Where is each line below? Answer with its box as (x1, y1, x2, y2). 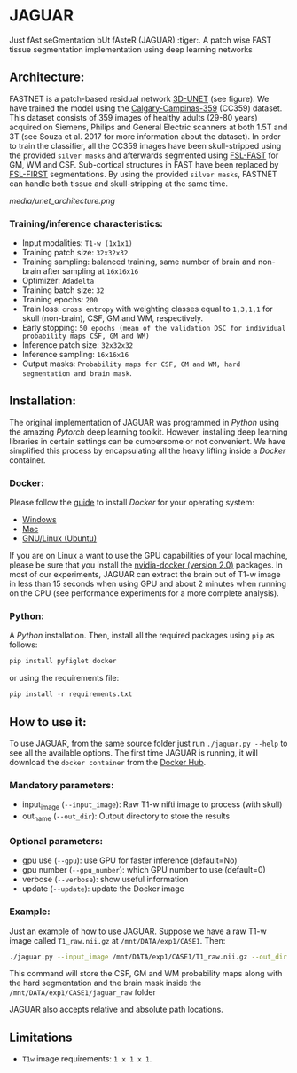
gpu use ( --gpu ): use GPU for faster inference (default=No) (21, 855, 238, 865)
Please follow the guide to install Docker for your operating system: (9, 497, 255, 508)
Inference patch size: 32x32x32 (21, 340, 134, 350)
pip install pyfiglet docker (9, 657, 117, 666)
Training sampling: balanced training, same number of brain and (21, 256, 256, 267)
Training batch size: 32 (21, 285, 105, 295)
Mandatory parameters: (9, 779, 114, 791)
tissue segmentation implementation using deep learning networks (9, 43, 253, 54)
